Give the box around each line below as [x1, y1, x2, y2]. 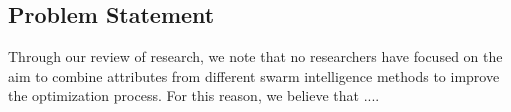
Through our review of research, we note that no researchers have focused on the [8, 46, 503, 67]
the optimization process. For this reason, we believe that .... [8, 85, 380, 106]
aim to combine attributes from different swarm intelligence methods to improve [8, 65, 500, 86]
